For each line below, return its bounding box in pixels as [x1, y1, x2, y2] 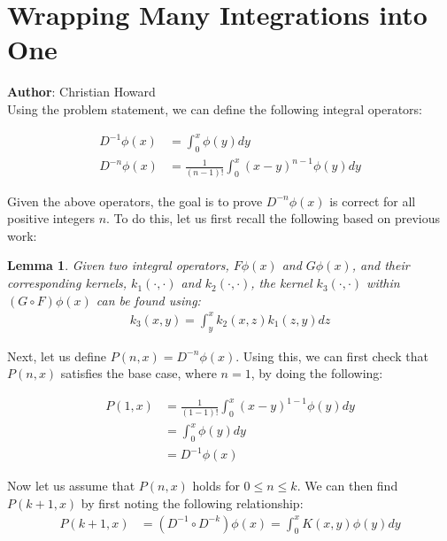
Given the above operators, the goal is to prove [7, 191, 263, 210]
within [366, 274, 400, 292]
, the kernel [250, 274, 312, 292]
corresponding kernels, [7, 274, 127, 292]
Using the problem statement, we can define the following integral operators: [7, 99, 422, 118]
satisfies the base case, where [60, 364, 217, 383]
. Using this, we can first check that [235, 346, 428, 365]
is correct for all [329, 191, 416, 210]
